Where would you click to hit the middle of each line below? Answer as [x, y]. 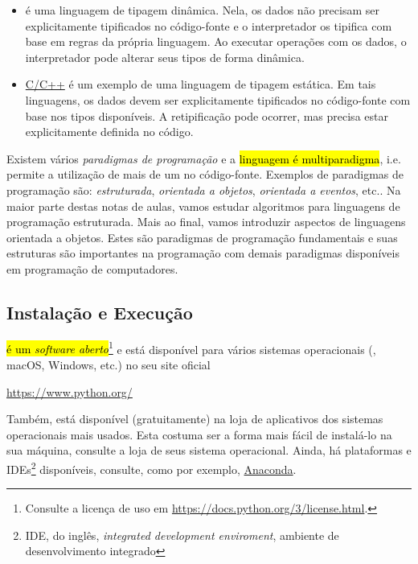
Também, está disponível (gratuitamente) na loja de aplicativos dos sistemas [195, 419]
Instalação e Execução [100, 312]
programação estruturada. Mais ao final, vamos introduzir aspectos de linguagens [206, 222]
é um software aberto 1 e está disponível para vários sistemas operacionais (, [191, 348]
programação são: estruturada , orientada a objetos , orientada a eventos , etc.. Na [204, 189]
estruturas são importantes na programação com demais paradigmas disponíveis [203, 253]
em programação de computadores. [92, 268]
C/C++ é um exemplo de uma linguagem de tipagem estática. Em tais [201, 84]
